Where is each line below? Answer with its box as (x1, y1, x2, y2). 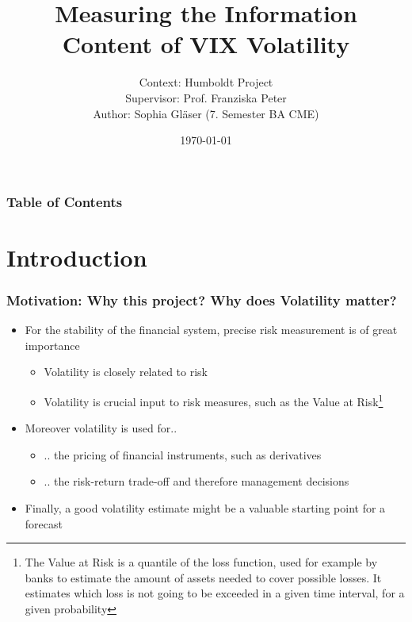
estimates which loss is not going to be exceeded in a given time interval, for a (25, 585, 405, 601)
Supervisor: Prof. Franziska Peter (125, 89, 287, 106)
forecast (25, 515, 63, 532)
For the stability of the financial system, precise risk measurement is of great (25, 321, 398, 338)
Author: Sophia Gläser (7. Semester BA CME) (93, 105, 319, 121)
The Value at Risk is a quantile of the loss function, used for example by (25, 554, 378, 570)
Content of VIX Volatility (62, 28, 350, 60)
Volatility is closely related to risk (44, 363, 208, 380)
